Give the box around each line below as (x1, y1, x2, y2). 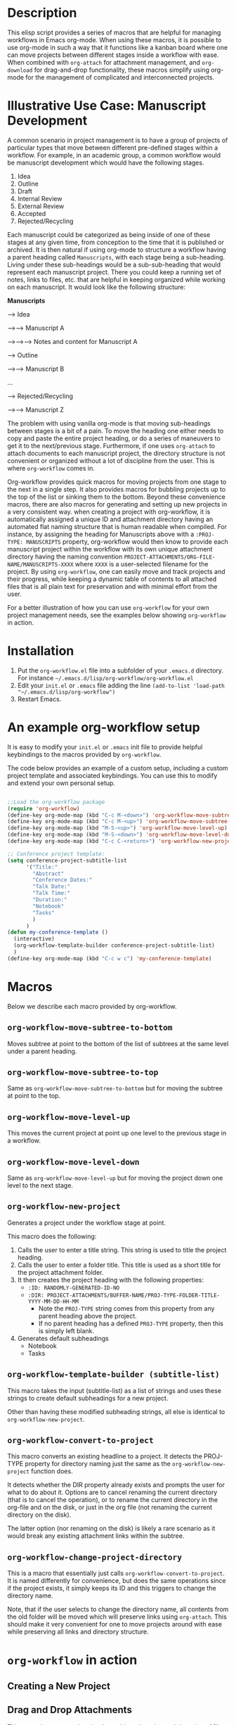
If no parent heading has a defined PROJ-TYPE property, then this (38, 1319, 223, 1328)
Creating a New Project (7, 1680, 111, 1692)
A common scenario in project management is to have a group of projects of (7, 136, 228, 144)
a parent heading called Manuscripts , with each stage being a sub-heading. (7, 253, 225, 261)
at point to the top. (7, 1092, 61, 1100)
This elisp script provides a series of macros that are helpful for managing (7, 28, 221, 37)
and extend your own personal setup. (7, 779, 116, 787)
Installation (7, 643, 74, 659)
